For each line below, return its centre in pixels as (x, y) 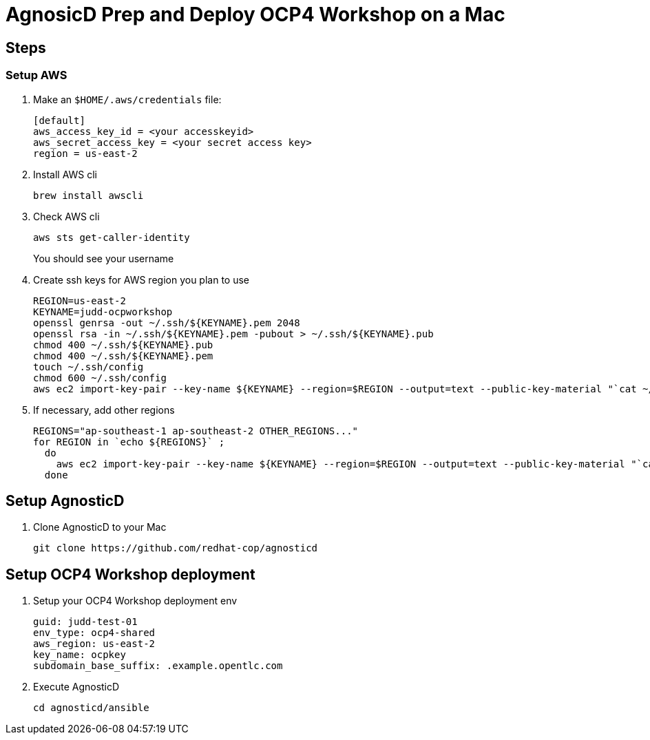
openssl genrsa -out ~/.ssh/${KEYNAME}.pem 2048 (167, 323)
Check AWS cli (66, 216)
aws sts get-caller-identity (112, 237)
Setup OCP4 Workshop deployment (130, 574)
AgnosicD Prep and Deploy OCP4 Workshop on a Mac (255, 14)
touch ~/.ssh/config (88, 367)
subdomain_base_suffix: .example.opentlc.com (158, 666)
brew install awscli (88, 195)
